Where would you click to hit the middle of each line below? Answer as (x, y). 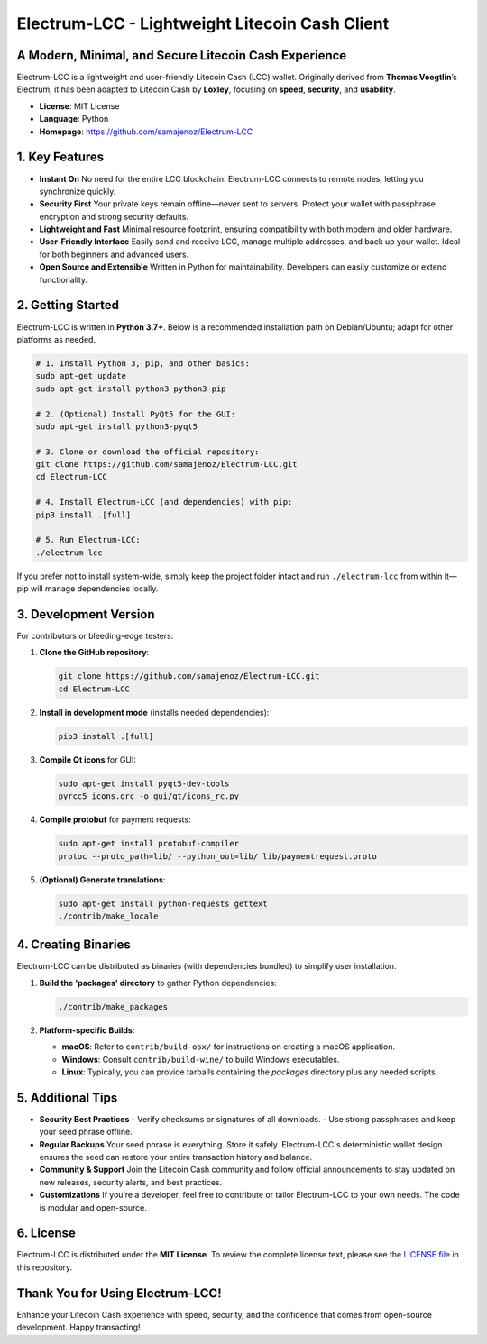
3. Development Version (86, 614)
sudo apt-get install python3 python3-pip (131, 389)
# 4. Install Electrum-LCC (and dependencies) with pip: (164, 502)
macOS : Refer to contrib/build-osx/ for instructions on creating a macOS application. (229, 1047)
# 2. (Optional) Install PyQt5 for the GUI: (136, 414)
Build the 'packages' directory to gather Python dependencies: (158, 983)
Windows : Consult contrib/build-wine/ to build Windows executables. (201, 1059)
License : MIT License (79, 106)
